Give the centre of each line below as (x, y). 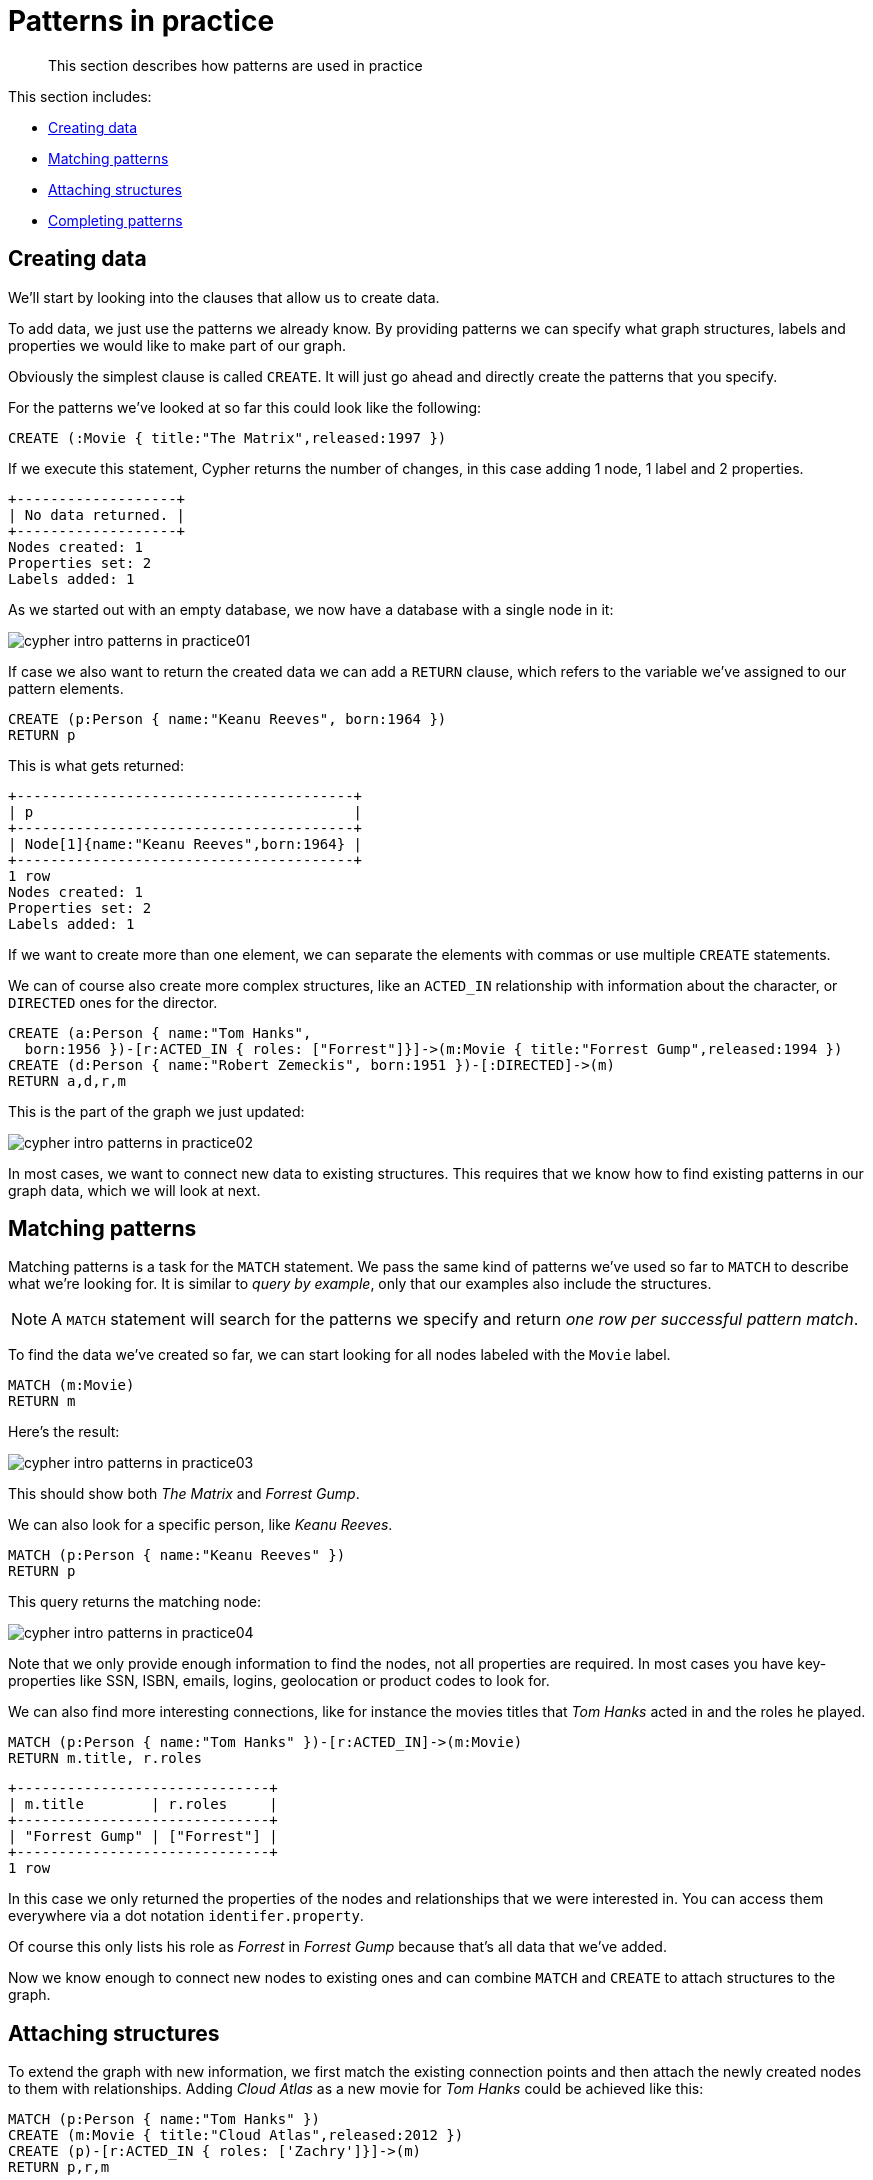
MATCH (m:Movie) (71, 1385)
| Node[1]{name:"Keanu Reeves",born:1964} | (185, 843)
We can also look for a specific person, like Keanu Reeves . (200, 1525)
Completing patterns (115, 220)
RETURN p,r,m (59, 2167)
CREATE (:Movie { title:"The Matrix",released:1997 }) (227, 437)
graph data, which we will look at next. (134, 1190)
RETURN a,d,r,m (67, 1080)
